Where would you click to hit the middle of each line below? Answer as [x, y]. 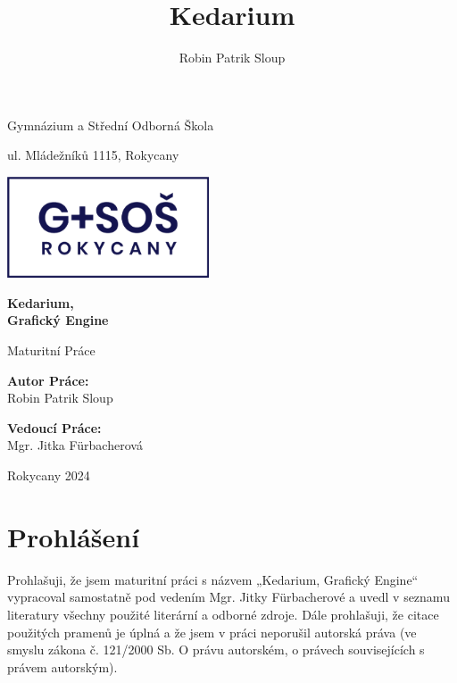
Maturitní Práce [51, 350]
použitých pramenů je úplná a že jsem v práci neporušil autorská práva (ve [212, 632]
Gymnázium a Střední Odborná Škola [111, 125]
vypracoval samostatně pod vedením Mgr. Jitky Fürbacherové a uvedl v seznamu [228, 597]
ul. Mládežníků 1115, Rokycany [93, 155]
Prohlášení [74, 536]
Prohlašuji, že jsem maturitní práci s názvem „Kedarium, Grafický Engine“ [213, 579]
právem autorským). [62, 666]
